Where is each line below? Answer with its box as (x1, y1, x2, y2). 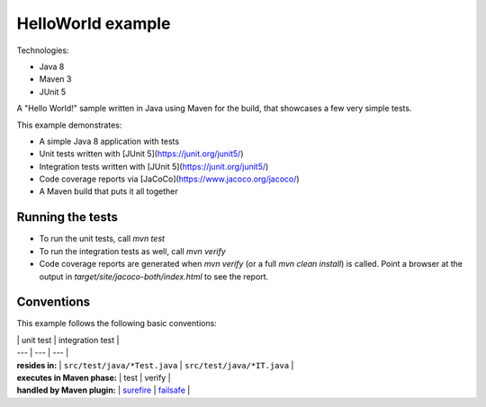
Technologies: (16, 45, 69, 56)
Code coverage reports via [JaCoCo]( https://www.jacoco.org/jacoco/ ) (39, 173, 301, 184)
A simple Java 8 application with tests (39, 136, 180, 146)
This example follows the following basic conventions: (16, 318, 218, 329)
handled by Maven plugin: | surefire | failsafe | (16, 385, 191, 395)
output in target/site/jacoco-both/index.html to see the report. (39, 270, 269, 282)
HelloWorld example (16, 13, 171, 33)
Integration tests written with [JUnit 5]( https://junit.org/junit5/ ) (39, 161, 269, 172)
